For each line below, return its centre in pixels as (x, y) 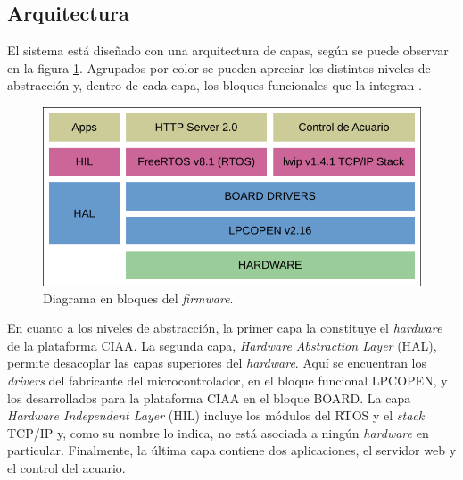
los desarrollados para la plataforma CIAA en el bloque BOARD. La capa (209, 397)
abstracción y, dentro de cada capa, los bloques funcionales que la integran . (215, 85)
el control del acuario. (66, 468)
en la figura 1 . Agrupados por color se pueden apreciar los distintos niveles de (219, 67)
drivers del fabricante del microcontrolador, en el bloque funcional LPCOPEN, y (227, 381)
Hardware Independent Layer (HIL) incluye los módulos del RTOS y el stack (216, 415)
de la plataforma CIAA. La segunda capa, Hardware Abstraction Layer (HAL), (222, 345)
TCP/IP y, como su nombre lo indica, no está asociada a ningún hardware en (218, 432)
